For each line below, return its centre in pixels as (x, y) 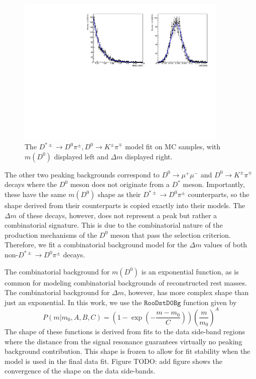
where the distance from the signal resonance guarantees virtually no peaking (123, 341)
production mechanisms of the (51, 234)
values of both (226, 245)
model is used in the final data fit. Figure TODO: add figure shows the (114, 361)
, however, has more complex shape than (186, 292)
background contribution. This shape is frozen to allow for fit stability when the (127, 351)
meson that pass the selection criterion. (170, 234)
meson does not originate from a (120, 184)
